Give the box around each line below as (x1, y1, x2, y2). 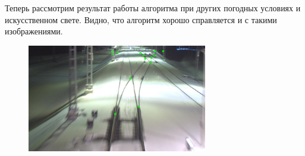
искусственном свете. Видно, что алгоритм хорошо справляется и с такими (5, 13, 277, 26)
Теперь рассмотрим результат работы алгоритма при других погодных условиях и (5, 2, 301, 14)
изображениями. (5, 25, 63, 37)
